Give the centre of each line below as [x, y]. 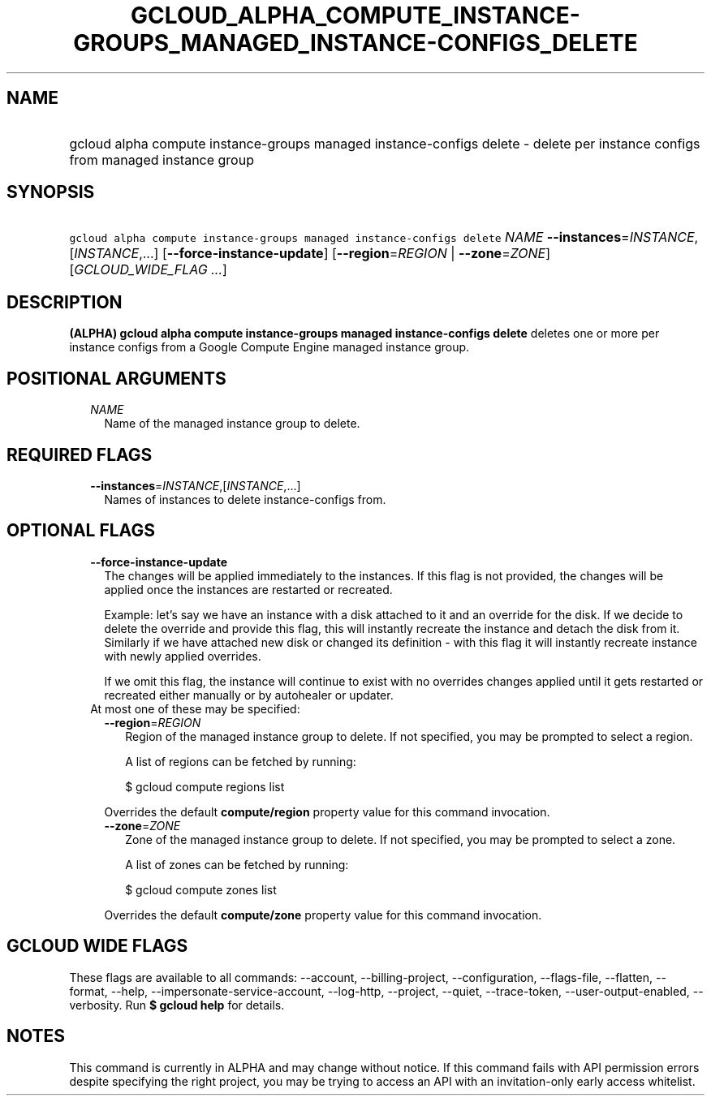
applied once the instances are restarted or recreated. [248, 589]
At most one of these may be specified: [195, 708]
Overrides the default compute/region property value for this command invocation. [327, 811]
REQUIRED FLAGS [80, 454]
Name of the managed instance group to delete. [232, 424]
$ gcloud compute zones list [201, 889]
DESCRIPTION [65, 302]
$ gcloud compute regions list [205, 786]
